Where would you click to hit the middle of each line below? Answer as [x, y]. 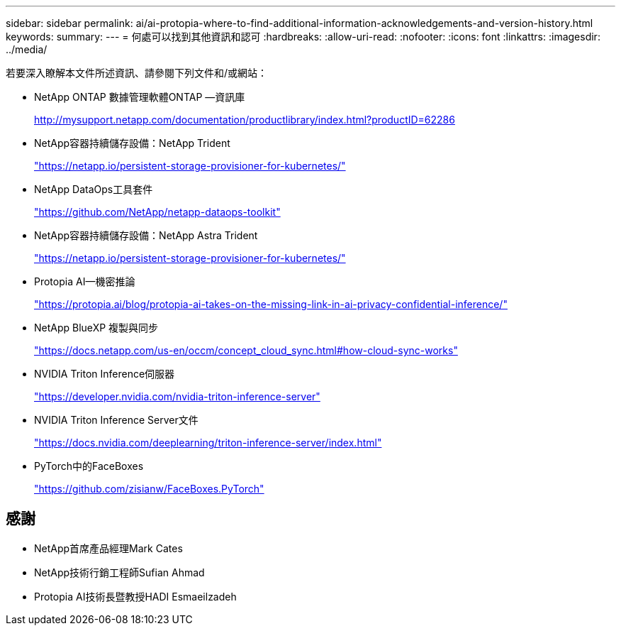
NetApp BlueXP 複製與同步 [96, 328]
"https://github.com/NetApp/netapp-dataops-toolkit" [157, 212]
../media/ [27, 49]
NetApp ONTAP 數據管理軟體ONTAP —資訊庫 [140, 97]
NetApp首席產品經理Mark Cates [108, 548]
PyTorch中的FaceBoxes [89, 466]
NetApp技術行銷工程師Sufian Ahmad [119, 572]
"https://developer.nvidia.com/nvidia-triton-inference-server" [177, 396]
